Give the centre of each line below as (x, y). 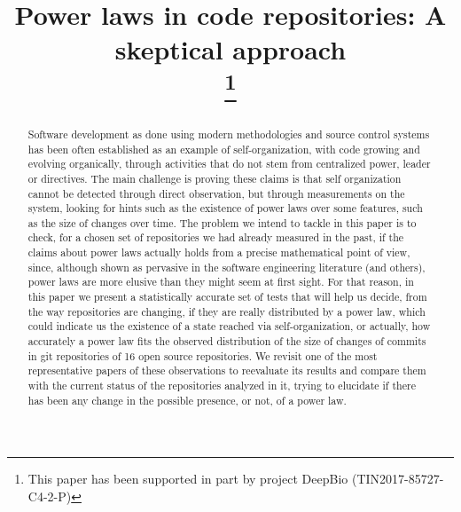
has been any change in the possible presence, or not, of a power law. (187, 400)
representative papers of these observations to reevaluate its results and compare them (227, 370)
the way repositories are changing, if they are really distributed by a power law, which (227, 311)
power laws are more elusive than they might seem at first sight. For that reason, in (221, 282)
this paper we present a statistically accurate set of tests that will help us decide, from (227, 297)
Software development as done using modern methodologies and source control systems (229, 134)
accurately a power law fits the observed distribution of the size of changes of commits (227, 341)
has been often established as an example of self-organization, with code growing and (224, 149)
